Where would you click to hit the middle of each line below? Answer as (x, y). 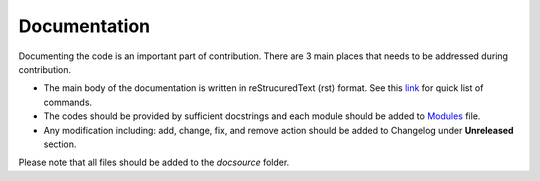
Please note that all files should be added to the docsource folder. (154, 162)
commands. (68, 102)
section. (60, 144)
